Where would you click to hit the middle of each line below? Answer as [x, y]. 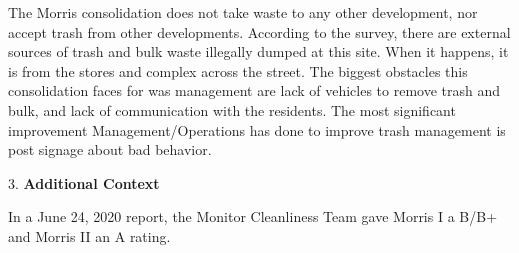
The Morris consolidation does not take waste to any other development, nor [243, 12]
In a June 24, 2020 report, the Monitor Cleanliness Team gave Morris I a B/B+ [253, 216]
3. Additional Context [84, 182]
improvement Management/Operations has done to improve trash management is [257, 129]
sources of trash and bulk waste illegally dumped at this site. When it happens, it [258, 51]
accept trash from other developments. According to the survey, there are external [259, 31]
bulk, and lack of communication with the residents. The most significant [232, 109]
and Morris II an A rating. [89, 235]
